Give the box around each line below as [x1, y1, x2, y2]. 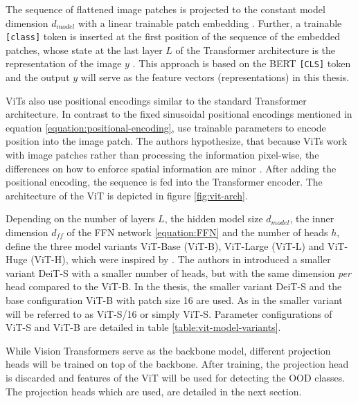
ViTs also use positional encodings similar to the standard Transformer [6, 93, 307, 107]
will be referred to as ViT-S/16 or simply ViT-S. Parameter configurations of [6, 306, 332, 321]
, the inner [289, 211, 334, 226]
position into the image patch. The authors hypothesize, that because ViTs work [6, 134, 348, 148]
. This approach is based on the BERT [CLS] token [132, 56, 351, 71]
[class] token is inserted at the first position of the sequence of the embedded [6, 29, 341, 44]
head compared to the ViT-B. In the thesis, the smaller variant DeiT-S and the [6, 279, 342, 294]
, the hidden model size [164, 211, 263, 226]
